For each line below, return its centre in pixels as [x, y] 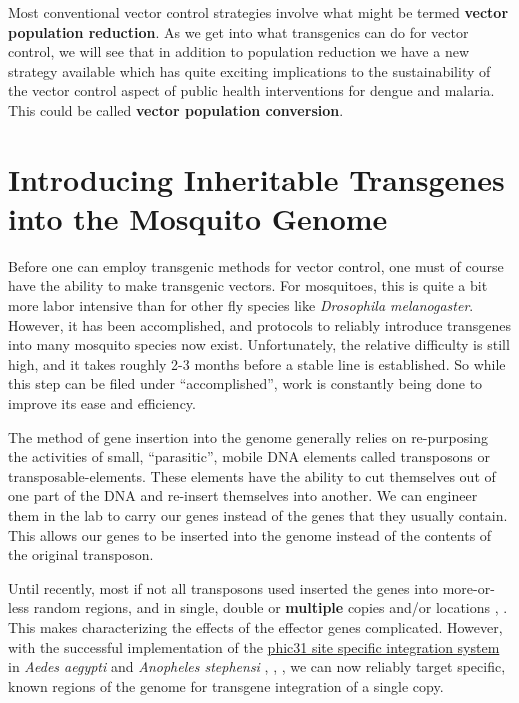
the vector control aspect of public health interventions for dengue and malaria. [251, 90]
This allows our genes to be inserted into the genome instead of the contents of [250, 534]
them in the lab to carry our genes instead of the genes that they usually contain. [258, 515]
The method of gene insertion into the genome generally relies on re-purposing [248, 436]
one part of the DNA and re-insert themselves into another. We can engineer [243, 495]
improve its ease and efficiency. [102, 403]
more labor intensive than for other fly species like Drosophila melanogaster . [241, 305]
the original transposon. [81, 554]
